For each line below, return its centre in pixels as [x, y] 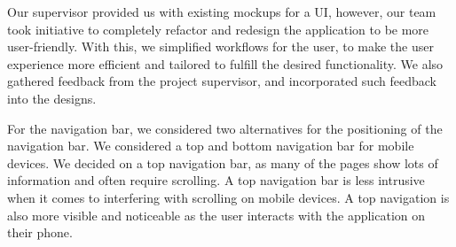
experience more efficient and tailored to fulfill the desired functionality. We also [225, 63]
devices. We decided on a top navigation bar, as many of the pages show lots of [223, 162]
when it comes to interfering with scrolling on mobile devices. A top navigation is [228, 197]
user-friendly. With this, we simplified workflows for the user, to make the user [220, 46]
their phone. [40, 232]
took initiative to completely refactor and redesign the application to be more [218, 29]
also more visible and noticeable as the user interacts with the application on [216, 215]
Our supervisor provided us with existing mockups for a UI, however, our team [222, 12]
